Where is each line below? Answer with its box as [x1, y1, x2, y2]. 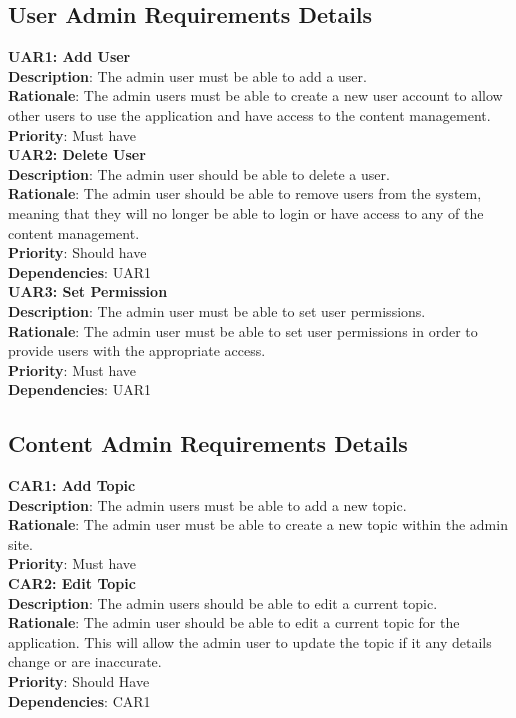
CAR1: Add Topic [8, 475, 136, 496]
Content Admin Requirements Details [8, 428, 408, 459]
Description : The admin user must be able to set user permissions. [8, 300, 426, 321]
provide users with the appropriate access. [8, 340, 266, 361]
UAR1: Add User [8, 46, 131, 67]
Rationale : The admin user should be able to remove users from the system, [8, 183, 482, 204]
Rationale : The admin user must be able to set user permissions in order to [8, 320, 478, 341]
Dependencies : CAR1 [8, 690, 151, 711]
